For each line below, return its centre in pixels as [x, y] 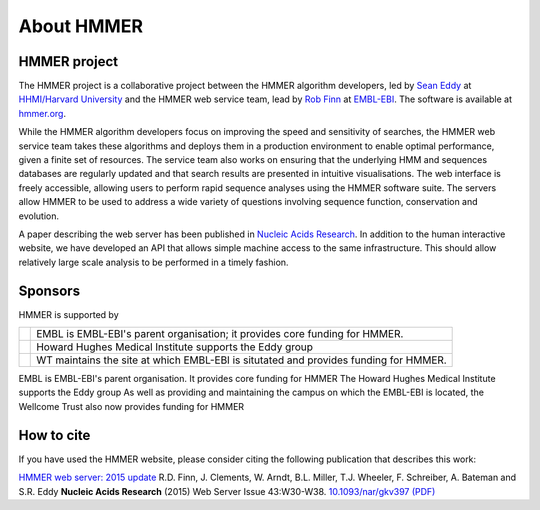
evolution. [39, 216]
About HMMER [81, 26]
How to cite [54, 435]
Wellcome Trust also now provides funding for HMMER [131, 406]
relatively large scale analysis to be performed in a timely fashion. [153, 262]
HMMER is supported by [68, 314]
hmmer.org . [42, 113]
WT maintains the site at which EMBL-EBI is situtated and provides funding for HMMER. [241, 360]
